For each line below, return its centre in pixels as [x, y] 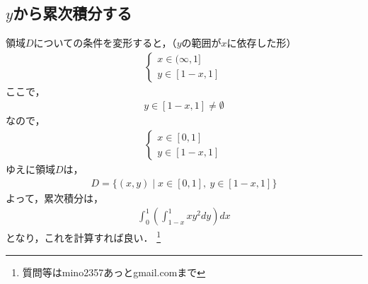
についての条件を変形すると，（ [105, 43]
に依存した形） [261, 43]
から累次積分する [73, 13]
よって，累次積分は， [54, 197]
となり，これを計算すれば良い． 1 [84, 236]
